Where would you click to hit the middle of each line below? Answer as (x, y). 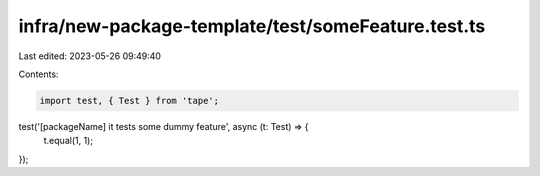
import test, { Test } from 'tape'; (129, 100)
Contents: (38, 74)
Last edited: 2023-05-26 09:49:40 (90, 56)
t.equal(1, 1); (68, 141)
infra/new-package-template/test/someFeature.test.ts (252, 26)
